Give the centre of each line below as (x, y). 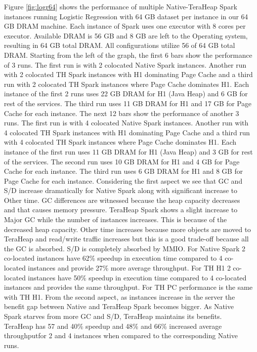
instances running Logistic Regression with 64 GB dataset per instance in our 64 (126, 16)
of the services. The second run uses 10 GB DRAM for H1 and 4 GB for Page (122, 161)
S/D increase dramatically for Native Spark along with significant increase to (121, 190)
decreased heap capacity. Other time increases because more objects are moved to (128, 229)
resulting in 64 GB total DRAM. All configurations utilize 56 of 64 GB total (120, 45)
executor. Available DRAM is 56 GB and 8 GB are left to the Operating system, (126, 35)
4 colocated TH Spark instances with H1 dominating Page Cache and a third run (127, 132)
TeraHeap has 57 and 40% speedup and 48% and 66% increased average (113, 326)
